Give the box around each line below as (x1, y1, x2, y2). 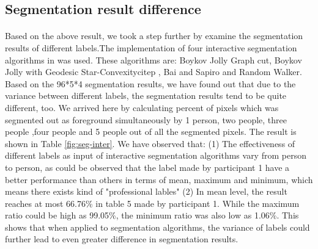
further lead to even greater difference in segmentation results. (5, 233, 239, 245)
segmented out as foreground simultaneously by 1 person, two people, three (5, 113, 287, 126)
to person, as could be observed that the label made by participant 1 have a (5, 161, 290, 173)
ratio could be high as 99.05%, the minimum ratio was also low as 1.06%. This (5, 209, 299, 222)
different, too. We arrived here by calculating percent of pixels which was (5, 101, 279, 114)
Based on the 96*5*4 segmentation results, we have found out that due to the (5, 77, 296, 90)
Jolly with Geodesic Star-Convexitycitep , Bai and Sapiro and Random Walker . (5, 65, 302, 78)
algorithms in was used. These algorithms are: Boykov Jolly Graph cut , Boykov (5, 53, 302, 66)
